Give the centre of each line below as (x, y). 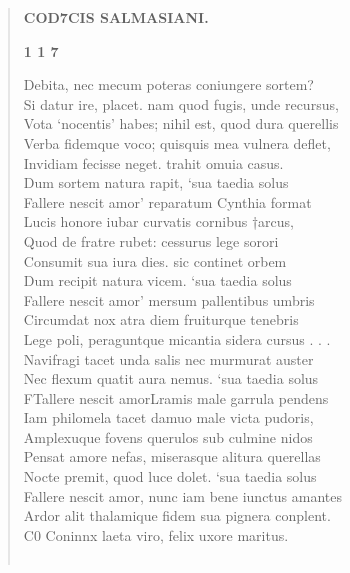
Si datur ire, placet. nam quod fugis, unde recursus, (181, 103)
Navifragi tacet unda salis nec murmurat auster (168, 358)
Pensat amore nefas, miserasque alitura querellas (172, 456)
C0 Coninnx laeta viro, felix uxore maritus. (156, 534)
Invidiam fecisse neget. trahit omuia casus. (153, 162)
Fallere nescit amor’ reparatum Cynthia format (167, 201)
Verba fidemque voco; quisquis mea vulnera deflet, (177, 142)
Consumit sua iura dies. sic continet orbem (155, 260)
